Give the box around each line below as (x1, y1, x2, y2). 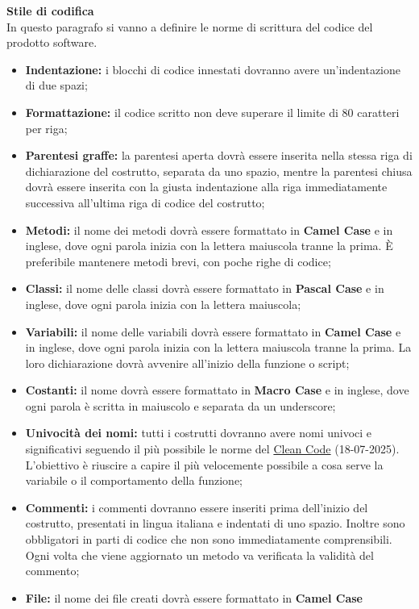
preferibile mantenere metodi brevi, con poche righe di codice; (25, 252, 331, 269)
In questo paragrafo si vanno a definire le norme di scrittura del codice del (6, 18, 373, 35)
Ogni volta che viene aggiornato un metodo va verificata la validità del (25, 546, 374, 563)
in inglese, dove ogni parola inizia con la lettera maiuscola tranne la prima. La (25, 339, 412, 356)
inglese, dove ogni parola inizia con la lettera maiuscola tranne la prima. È (25, 237, 393, 254)
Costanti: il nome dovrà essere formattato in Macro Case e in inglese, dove (25, 382, 409, 398)
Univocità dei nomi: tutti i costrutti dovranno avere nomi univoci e (25, 424, 372, 441)
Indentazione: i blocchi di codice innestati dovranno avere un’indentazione (25, 60, 401, 77)
